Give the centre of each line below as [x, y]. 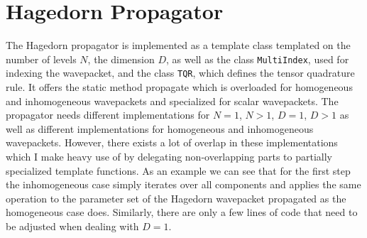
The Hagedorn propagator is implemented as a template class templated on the [178, 45]
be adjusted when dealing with [72, 226]
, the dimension [121, 59]
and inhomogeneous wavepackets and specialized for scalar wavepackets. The [172, 101]
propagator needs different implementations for [108, 115]
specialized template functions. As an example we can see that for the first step [178, 170]
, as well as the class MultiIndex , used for [258, 59]
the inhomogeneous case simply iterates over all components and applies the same [183, 184]
